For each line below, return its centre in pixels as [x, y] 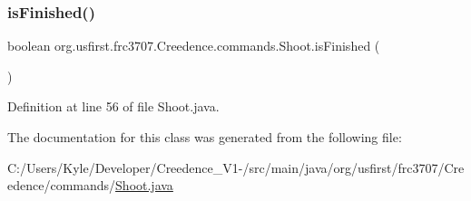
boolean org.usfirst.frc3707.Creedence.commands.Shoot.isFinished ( [194, 46]
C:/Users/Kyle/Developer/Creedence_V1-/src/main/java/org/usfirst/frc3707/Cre [236, 167]
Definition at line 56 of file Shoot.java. [113, 106]
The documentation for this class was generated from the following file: [205, 137]
